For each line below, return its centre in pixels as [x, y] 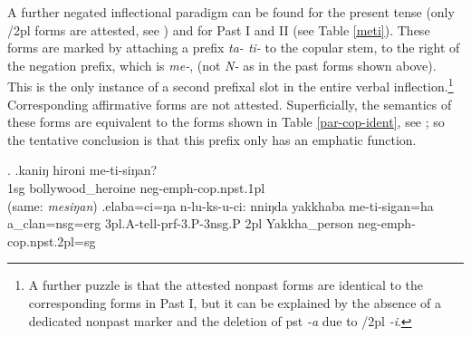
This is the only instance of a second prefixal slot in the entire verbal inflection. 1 [231, 85]
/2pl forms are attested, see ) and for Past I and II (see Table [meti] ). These [219, 29]
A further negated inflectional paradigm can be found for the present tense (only [231, 12]
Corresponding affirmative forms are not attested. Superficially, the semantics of [230, 104]
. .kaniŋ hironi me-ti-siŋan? [82, 170]
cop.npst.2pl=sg [52, 241]
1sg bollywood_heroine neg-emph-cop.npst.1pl [136, 188]
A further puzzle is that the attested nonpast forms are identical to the [226, 285]
